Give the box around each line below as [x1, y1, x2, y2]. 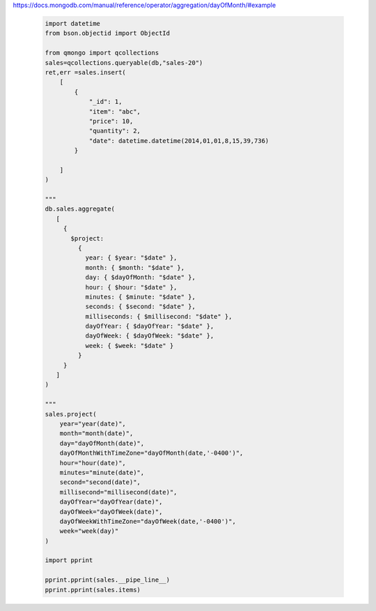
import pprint [45, 557, 93, 564]
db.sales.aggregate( [45, 205, 115, 213]
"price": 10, [88, 117, 134, 125]
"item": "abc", [88, 107, 141, 115]
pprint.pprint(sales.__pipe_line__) [45, 576, 171, 584]
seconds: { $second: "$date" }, [85, 303, 196, 310]
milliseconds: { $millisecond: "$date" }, [85, 312, 233, 320]
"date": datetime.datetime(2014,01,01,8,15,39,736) [88, 137, 269, 144]
